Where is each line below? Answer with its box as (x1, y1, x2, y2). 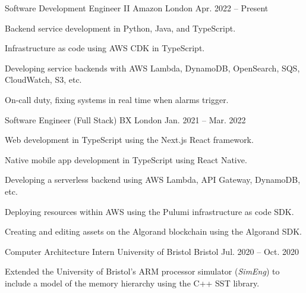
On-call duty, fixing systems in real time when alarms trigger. (5, 93, 229, 105)
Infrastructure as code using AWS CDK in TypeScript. (5, 42, 205, 54)
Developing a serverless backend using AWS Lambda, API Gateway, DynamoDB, (5, 173, 301, 186)
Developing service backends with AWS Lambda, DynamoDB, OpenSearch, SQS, (5, 61, 300, 74)
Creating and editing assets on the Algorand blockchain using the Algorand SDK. (5, 225, 302, 238)
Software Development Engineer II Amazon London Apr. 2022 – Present (5, 2, 269, 14)
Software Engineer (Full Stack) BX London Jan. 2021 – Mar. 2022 (5, 113, 246, 126)
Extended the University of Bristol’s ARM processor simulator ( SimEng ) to (5, 265, 280, 278)
